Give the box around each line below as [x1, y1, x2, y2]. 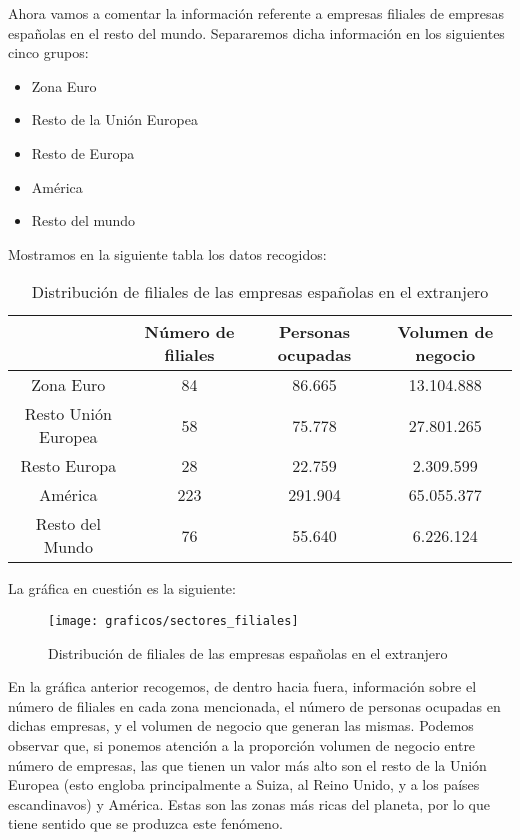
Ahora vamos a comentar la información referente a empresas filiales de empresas [8, 3, 505, 23]
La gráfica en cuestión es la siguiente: [8, 578, 236, 599]
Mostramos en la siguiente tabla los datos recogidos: [8, 243, 327, 264]
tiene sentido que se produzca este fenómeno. [8, 813, 283, 834]
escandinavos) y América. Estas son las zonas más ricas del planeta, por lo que [8, 793, 491, 814]
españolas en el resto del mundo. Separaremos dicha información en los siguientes [8, 22, 505, 43]
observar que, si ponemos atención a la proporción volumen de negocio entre [8, 734, 476, 755]
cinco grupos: [8, 42, 89, 63]
